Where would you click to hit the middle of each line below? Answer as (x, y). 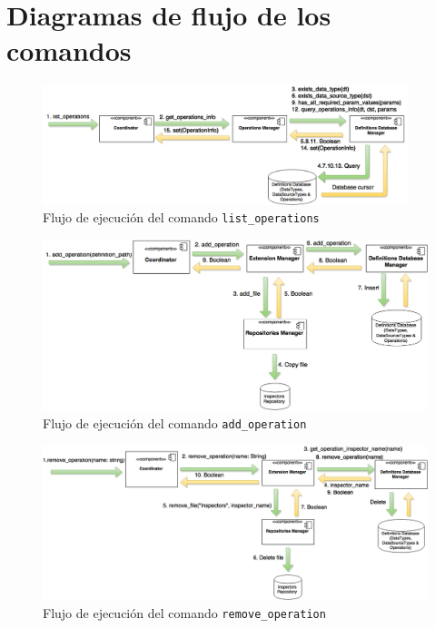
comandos (69, 50)
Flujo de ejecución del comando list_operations (181, 217)
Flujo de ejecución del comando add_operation (175, 422)
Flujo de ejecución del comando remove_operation (184, 612)
